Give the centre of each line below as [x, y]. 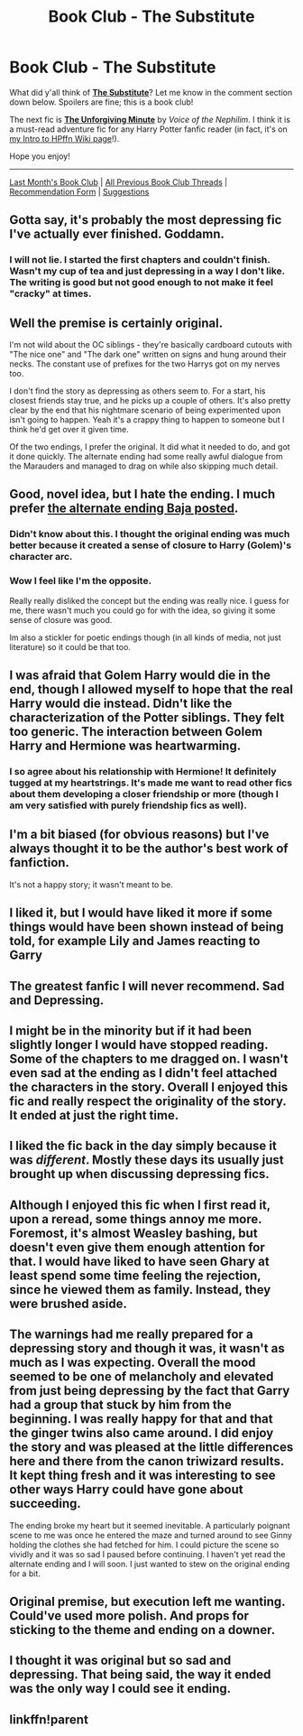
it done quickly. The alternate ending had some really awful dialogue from [146, 457]
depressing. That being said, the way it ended [140, 1675]
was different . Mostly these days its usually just [147, 1160]
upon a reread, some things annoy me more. [136, 1219]
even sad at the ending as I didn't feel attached [143, 1073]
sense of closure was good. [61, 619]
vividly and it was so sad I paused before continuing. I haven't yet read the [147, 1554]
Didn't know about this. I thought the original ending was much [150, 534]
